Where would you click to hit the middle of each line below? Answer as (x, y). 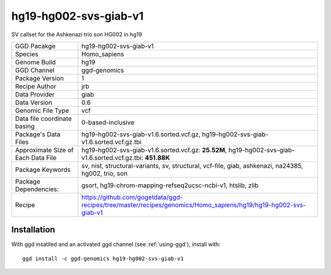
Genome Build (36, 62)
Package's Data (38, 134)
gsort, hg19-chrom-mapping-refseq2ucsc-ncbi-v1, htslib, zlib (170, 185)
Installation (33, 230)
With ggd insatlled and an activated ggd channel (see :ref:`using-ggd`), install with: (116, 244)
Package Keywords (43, 169)
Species (27, 54)
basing (25, 126)
